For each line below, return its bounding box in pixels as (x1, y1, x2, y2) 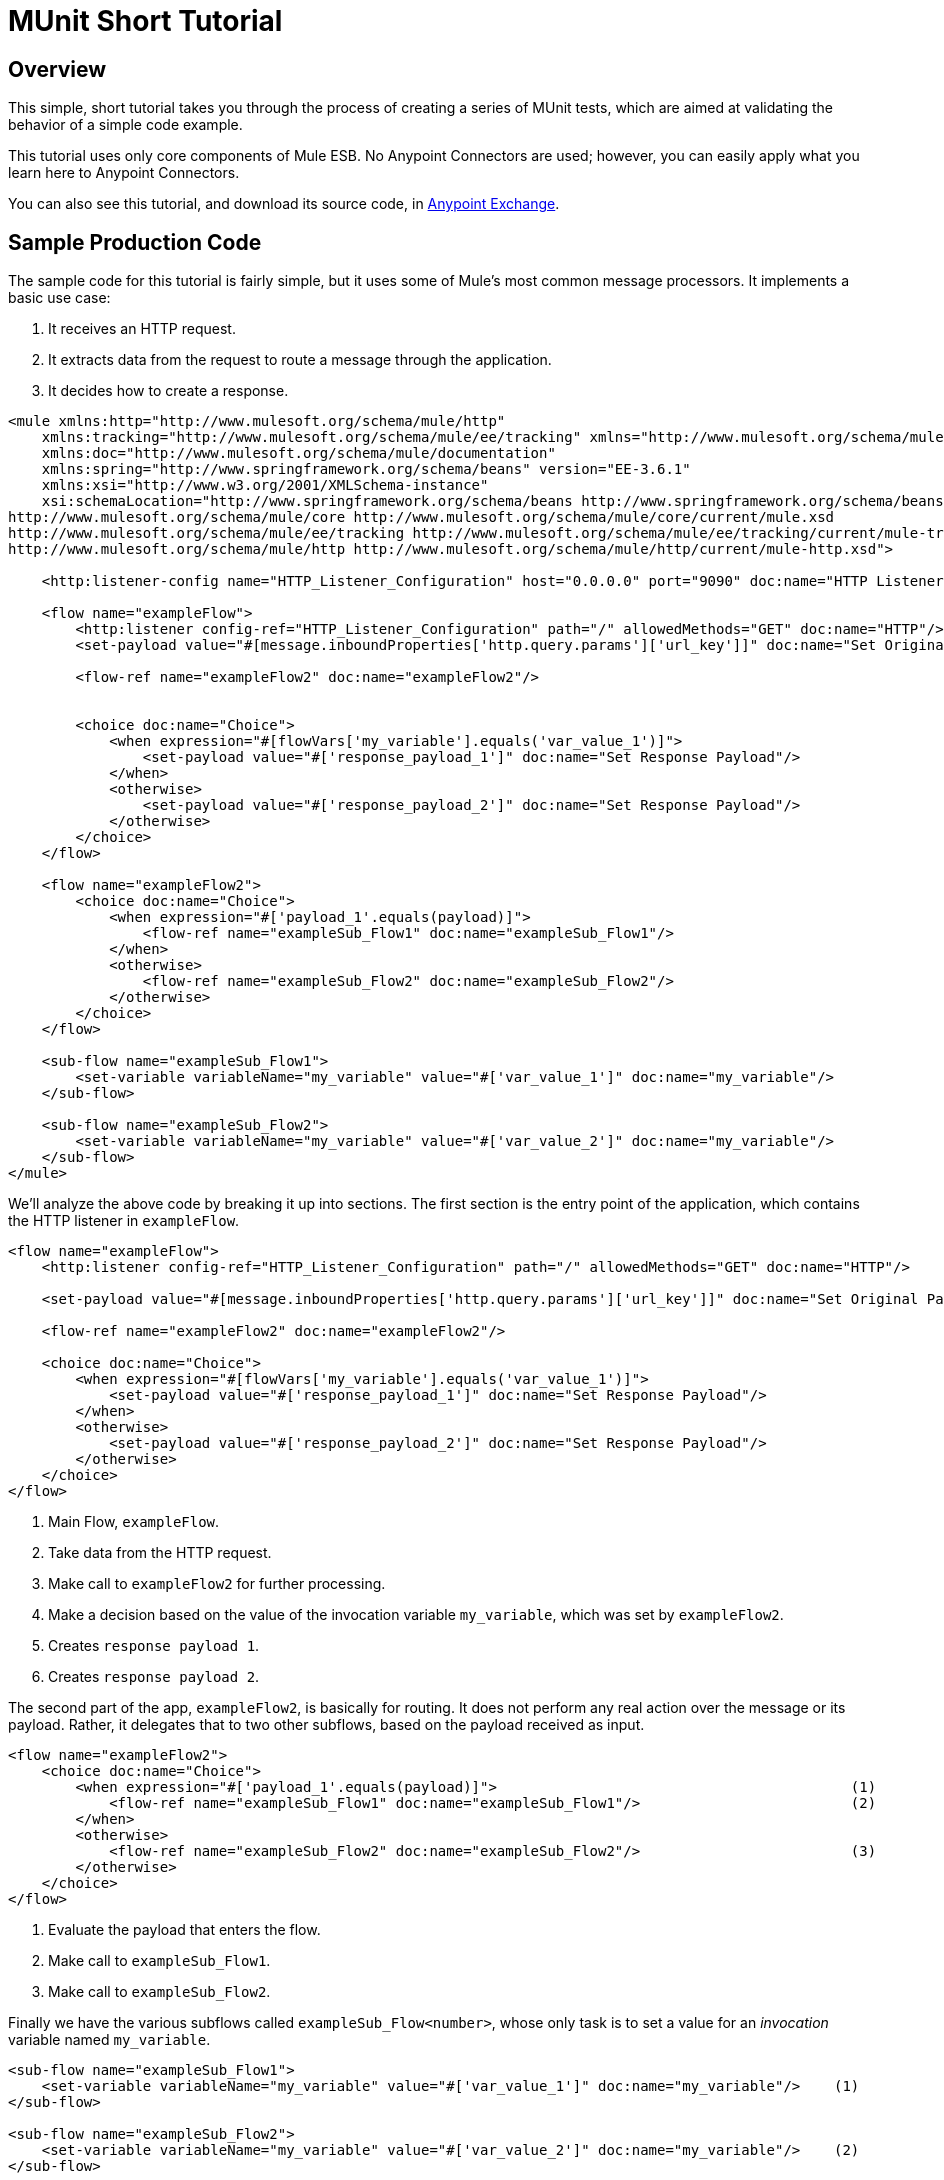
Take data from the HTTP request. (48, 1544, 272, 1562)
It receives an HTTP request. (48, 320, 236, 338)
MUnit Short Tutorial (8, 4, 283, 38)
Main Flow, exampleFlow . (48, 1513, 220, 1531)
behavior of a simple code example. (8, 116, 243, 134)
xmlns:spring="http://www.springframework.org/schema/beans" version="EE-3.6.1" (41, 461, 691, 478)
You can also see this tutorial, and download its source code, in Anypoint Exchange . (8, 195, 560, 213)
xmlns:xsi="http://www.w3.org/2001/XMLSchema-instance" (41, 477, 489, 494)
